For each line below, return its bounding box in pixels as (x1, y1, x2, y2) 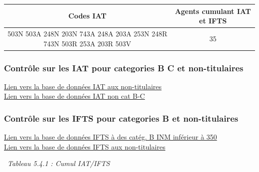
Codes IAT (68, 10, 107, 21)
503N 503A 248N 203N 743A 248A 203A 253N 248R (7, 28, 167, 38)
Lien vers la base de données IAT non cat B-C (4, 91, 145, 101)
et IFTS (199, 15, 227, 26)
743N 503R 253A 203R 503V (43, 38, 131, 48)
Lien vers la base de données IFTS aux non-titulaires (4, 141, 165, 152)
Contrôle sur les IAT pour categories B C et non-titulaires (4, 61, 244, 74)
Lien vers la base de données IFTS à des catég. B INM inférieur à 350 (4, 132, 217, 142)
